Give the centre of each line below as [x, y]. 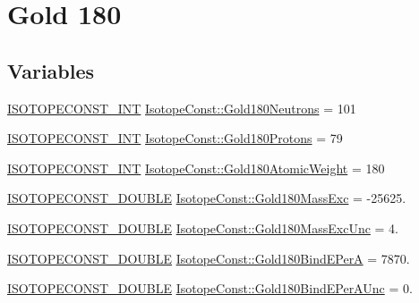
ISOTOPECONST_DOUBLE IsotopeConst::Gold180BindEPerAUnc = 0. [210, 288]
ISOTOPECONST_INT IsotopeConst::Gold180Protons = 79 [175, 138]
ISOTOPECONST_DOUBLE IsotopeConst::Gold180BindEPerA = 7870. [209, 258]
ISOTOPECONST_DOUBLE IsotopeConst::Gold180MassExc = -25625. [207, 198]
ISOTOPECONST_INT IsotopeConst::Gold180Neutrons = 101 [182, 108]
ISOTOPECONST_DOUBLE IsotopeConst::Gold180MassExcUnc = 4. [203, 227]
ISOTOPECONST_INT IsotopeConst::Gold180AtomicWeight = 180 [196, 168]
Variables [51, 70]
